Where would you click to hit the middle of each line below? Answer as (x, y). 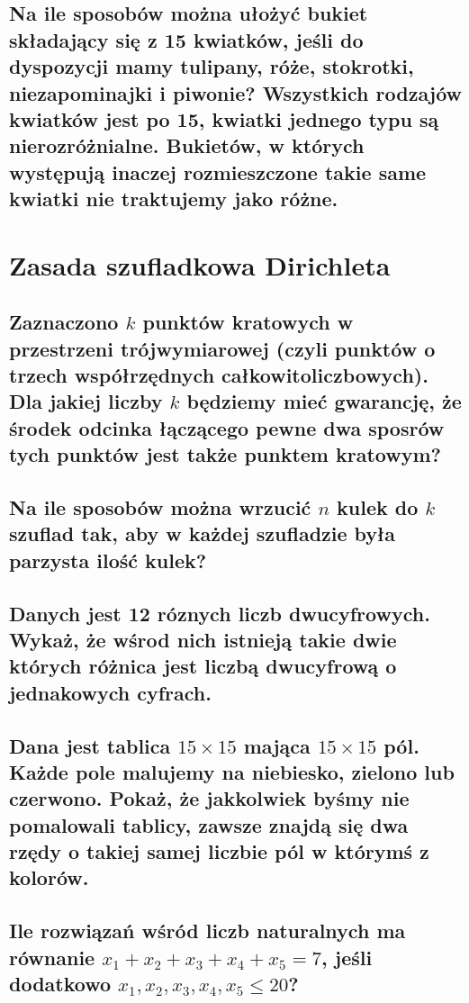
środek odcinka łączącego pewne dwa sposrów (227, 427)
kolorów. (49, 877)
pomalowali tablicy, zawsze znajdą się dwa (209, 824)
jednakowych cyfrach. (110, 692)
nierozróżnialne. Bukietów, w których (187, 145)
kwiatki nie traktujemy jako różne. (174, 199)
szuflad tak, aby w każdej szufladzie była (202, 533)
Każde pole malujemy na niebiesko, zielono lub (232, 771)
